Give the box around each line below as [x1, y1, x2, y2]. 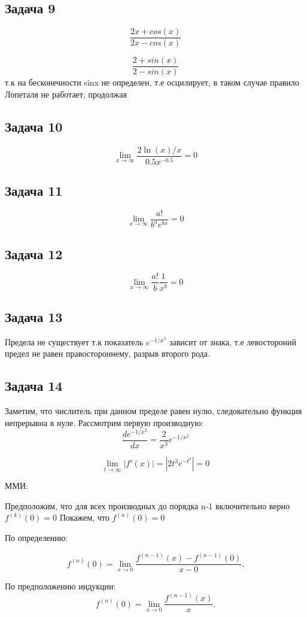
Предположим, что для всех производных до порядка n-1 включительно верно [5, 499, 290, 512]
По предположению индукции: [5, 580, 116, 592]
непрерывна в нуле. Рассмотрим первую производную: [5, 416, 203, 428]
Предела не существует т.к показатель [5, 335, 144, 348]
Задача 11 [5, 181, 63, 200]
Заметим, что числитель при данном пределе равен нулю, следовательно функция [5, 405, 302, 417]
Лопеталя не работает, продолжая [5, 87, 127, 100]
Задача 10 [5, 117, 63, 135]
